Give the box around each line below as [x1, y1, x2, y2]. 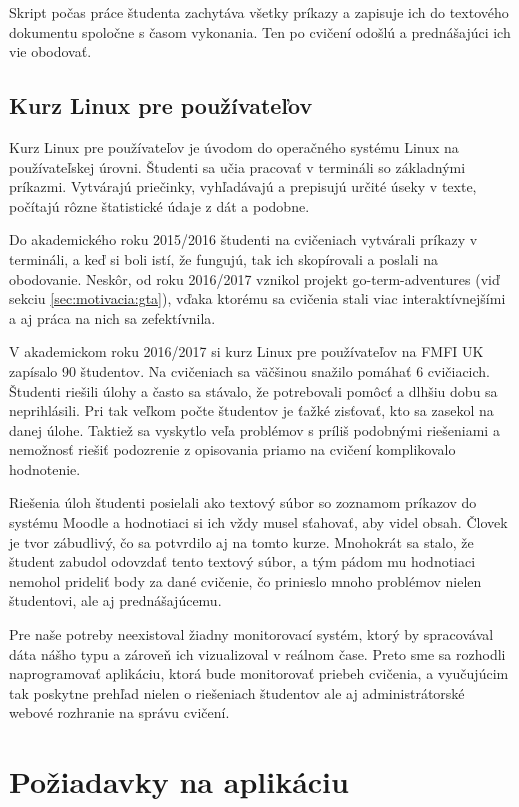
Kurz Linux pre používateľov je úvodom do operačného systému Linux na [9, 136, 459, 157]
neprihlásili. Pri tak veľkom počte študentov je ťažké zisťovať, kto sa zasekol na [9, 400, 494, 421]
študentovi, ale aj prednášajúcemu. [9, 590, 222, 611]
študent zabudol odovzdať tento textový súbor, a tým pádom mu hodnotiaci [9, 551, 476, 572]
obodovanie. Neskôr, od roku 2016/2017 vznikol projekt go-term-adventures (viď [9, 268, 500, 289]
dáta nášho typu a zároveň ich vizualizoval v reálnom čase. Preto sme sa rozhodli [9, 643, 506, 664]
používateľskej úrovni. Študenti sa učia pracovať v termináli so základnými [9, 156, 466, 177]
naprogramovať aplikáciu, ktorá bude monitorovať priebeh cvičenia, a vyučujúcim [9, 663, 509, 684]
